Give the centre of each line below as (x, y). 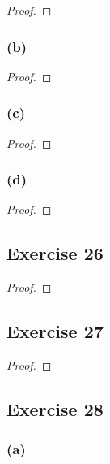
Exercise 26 (55, 253)
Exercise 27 (55, 331)
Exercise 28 (55, 409)
